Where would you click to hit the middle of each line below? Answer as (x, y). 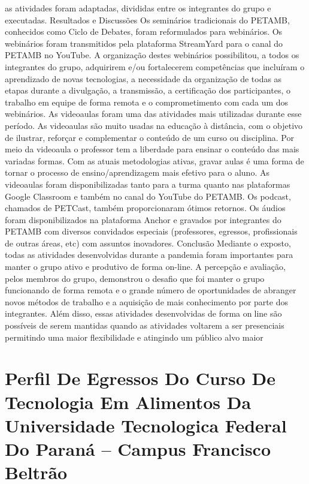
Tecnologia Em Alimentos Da (128, 402)
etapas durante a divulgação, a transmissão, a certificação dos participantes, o (148, 90)
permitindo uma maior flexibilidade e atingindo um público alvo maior (134, 337)
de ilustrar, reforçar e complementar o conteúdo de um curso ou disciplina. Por (149, 137)
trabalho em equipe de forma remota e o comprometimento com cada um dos (147, 102)
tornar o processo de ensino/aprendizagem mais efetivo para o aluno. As (137, 172)
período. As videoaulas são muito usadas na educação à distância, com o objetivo (154, 125)
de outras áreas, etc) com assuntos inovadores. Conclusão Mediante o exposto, (148, 243)
